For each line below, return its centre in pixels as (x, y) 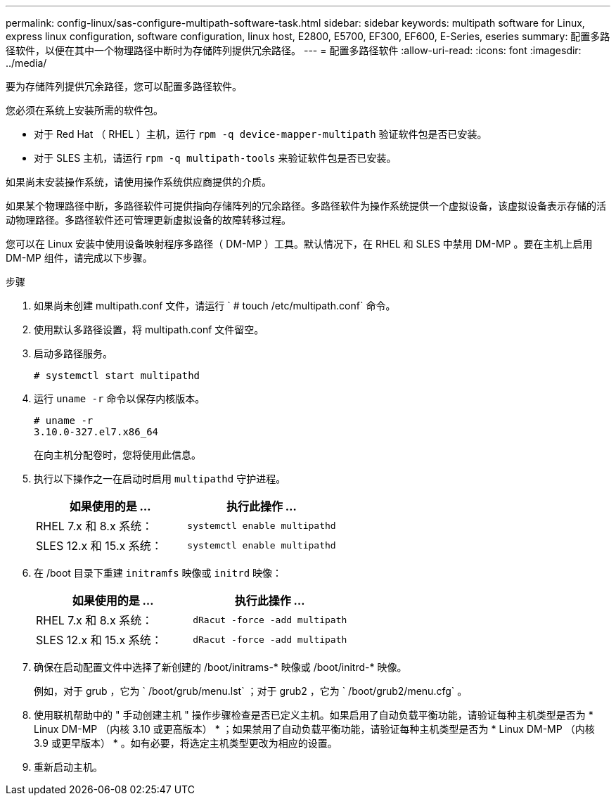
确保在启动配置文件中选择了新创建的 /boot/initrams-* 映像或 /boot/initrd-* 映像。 (220, 667)
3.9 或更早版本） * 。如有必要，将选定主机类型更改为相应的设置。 (186, 743)
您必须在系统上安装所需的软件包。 (84, 110)
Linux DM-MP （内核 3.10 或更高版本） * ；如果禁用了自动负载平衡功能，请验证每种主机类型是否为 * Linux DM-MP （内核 (314, 729)
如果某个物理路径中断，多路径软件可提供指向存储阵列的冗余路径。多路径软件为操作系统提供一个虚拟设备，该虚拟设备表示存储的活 (306, 206)
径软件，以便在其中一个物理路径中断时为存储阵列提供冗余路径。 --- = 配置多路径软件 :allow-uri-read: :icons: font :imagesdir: (294, 50)
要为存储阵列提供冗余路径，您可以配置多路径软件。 (124, 86)
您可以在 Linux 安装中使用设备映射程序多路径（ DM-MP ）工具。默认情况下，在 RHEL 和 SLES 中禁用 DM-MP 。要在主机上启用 (299, 244)
